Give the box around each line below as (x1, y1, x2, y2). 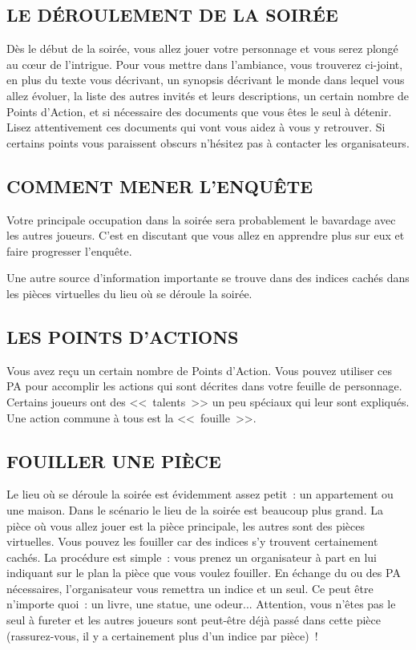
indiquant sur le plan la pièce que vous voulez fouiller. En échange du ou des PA (6, 564, 401, 581)
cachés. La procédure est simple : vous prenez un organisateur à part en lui (6, 548, 378, 565)
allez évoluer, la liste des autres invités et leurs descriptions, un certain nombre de (6, 87, 410, 103)
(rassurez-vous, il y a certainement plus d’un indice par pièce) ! (6, 627, 318, 644)
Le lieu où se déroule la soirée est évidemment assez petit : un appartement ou (6, 486, 394, 503)
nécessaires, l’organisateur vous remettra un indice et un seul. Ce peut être (6, 579, 374, 596)
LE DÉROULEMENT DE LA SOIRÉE (6, 2, 338, 27)
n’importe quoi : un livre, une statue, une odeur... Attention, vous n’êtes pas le (6, 595, 396, 612)
